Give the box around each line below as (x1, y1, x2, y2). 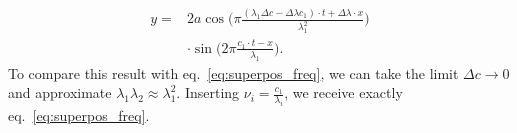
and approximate (8, 82, 112, 103)
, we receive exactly (284, 82, 403, 103)
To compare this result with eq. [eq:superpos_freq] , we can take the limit (8, 62, 459, 83)
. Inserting (176, 82, 240, 103)
